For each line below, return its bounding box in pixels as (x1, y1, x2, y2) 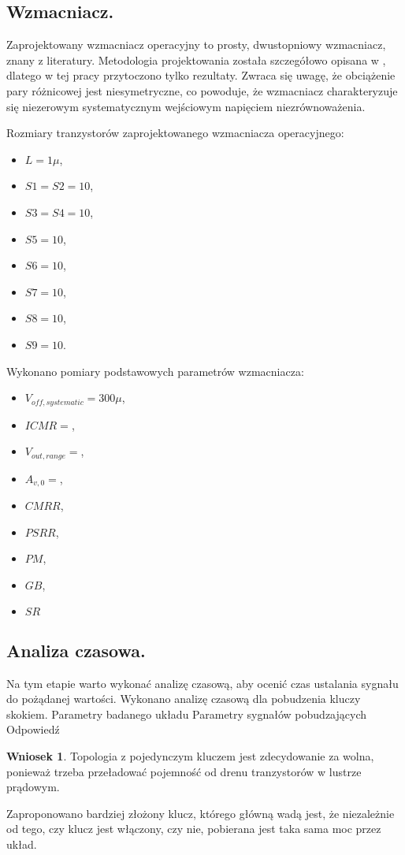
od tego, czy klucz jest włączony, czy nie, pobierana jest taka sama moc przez (6, 820, 381, 837)
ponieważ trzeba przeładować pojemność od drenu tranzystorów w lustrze (6, 763, 362, 779)
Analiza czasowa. (6, 638, 146, 662)
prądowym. (6, 779, 60, 795)
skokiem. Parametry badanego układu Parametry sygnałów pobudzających (6, 705, 366, 722)
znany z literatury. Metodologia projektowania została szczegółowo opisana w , (6, 51, 386, 68)
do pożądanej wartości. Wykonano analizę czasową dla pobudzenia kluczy (6, 690, 361, 707)
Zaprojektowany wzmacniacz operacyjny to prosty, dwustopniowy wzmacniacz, (6, 36, 386, 53)
